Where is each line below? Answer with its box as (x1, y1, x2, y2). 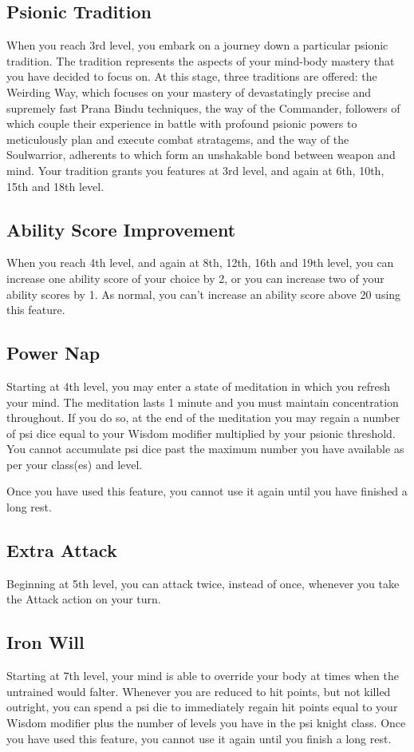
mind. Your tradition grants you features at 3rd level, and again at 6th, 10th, (6, 161, 384, 178)
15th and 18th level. (6, 177, 104, 194)
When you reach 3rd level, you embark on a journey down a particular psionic (6, 37, 388, 54)
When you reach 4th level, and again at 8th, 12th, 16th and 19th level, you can (6, 254, 394, 271)
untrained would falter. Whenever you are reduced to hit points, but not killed (6, 682, 391, 699)
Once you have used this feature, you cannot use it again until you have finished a (6, 483, 408, 499)
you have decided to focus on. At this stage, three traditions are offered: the (6, 68, 377, 85)
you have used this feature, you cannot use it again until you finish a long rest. (6, 730, 392, 746)
